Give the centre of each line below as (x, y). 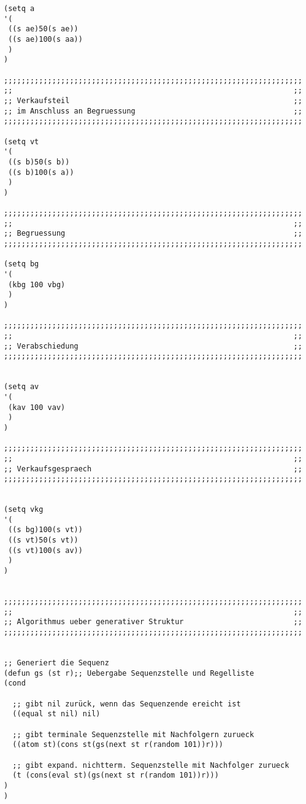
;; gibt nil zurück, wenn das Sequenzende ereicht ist (127, 704)
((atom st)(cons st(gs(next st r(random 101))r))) (118, 745)
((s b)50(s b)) (39, 162)
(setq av (21, 387)
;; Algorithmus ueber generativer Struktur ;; (153, 622)
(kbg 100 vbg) (37, 284)
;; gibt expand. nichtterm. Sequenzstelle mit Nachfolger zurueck (151, 765)
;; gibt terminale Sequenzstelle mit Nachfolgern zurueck (133, 734)
